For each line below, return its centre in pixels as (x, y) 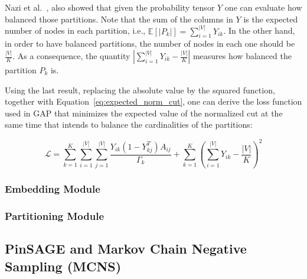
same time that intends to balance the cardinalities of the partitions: (129, 124)
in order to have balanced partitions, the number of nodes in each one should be (150, 43)
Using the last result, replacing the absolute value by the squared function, (140, 90)
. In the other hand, (259, 30)
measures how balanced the (242, 56)
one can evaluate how (263, 7)
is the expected (271, 19)
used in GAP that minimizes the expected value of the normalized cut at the (144, 113)
